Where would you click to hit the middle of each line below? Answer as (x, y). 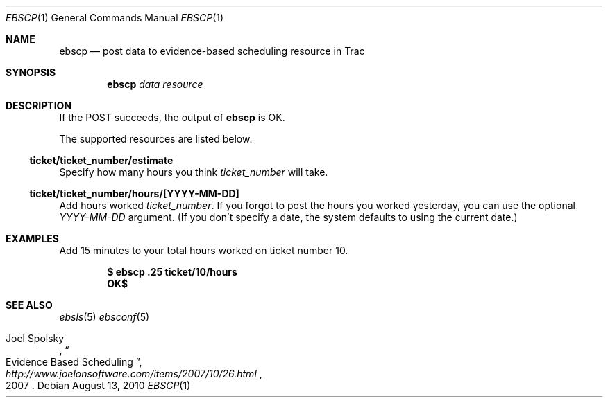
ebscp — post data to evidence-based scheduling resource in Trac (212, 51)
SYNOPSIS (31, 72)
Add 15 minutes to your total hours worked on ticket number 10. (204, 250)
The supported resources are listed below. (156, 139)
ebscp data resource (155, 84)
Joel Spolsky (35, 338)
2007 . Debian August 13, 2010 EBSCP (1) (98, 385)
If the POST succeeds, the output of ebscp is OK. (172, 117)
